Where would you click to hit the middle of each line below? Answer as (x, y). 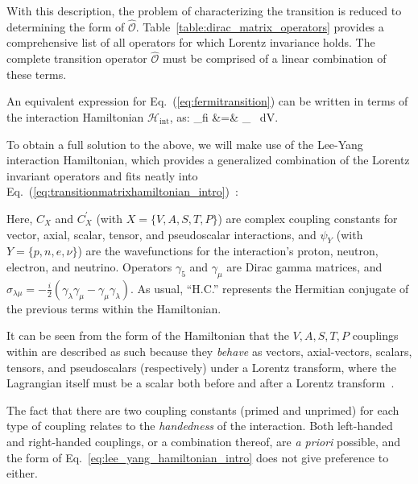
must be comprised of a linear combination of (274, 58)
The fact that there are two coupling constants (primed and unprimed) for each (203, 410)
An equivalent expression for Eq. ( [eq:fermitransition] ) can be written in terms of (207, 101)
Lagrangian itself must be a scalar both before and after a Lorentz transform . (201, 383)
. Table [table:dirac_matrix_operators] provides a (260, 26)
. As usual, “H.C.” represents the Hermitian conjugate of (269, 288)
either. (22, 473)
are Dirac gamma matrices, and (304, 266)
